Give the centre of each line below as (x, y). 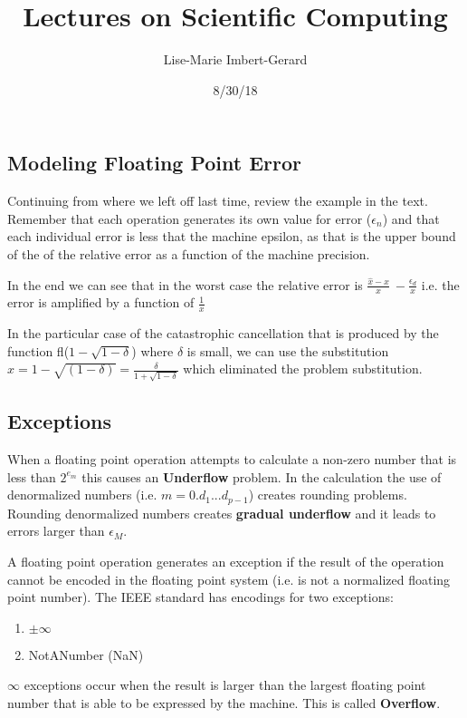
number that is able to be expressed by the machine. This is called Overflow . (224, 703)
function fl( (38, 350)
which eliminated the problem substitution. (303, 369)
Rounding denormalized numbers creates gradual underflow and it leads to (222, 513)
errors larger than (56, 531)
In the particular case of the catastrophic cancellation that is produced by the (223, 333)
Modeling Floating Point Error (155, 163)
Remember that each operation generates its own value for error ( (190, 218)
